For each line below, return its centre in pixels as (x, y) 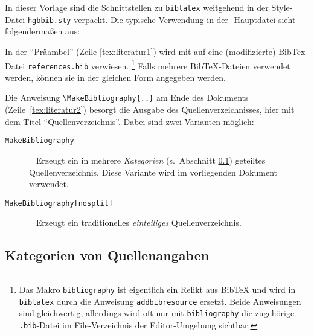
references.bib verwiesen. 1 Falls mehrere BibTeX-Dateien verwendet (159, 65)
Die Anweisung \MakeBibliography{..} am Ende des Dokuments (127, 97)
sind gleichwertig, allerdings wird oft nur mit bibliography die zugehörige (157, 313)
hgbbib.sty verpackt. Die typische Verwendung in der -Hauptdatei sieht (162, 19)
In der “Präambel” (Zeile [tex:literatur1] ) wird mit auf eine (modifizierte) (140, 51)
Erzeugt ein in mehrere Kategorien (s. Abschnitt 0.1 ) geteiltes (151, 160)
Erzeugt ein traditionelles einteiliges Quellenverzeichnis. (139, 222)
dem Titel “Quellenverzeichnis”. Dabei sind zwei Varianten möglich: (130, 121)
